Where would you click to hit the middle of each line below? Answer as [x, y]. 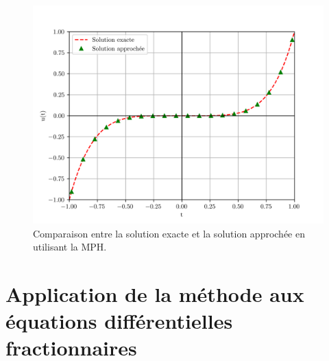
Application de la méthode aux [155, 293]
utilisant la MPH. [70, 247]
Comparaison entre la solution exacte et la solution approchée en [169, 233]
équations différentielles [119, 321]
